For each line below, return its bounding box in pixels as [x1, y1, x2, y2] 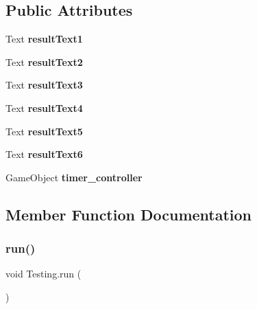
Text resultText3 [5, 78, 83, 92]
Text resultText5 [5, 124, 83, 138]
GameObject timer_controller [5, 170, 143, 184]
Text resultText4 [5, 100, 83, 115]
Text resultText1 [5, 32, 83, 46]
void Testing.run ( [5, 266, 82, 281]
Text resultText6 [5, 147, 83, 161]
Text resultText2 [5, 54, 83, 69]
